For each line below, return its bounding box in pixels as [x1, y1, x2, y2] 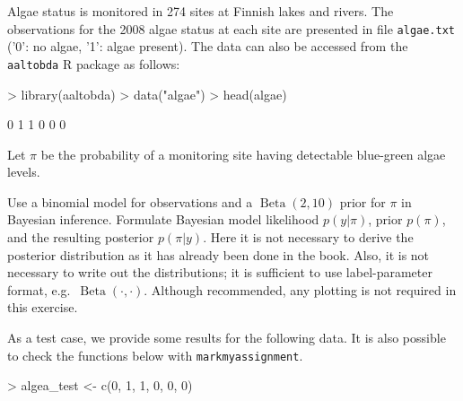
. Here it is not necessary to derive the [203, 228, 414, 247]
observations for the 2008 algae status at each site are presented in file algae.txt [7, 19, 455, 38]
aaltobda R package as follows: [7, 54, 180, 73]
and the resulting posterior [7, 228, 154, 247]
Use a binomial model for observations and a [7, 192, 253, 211]
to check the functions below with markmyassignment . [7, 345, 303, 364]
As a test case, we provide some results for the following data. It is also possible [7, 328, 446, 347]
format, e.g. [7, 280, 71, 299]
